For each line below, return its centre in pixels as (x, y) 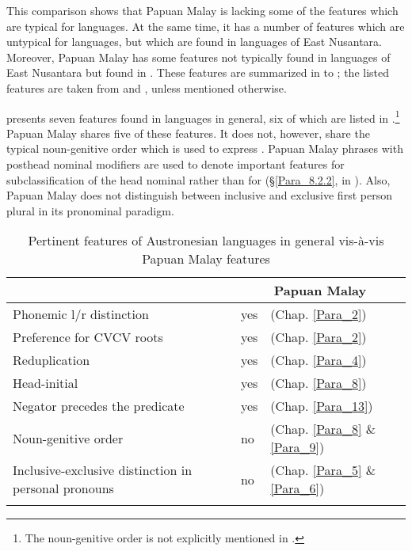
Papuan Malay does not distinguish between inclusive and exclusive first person (199, 195)
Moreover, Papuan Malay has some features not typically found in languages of (198, 57)
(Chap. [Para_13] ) (322, 406)
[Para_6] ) (298, 488)
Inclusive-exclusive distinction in (103, 470)
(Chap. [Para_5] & (323, 470)
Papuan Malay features (206, 259)
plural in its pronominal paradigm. (90, 210)
